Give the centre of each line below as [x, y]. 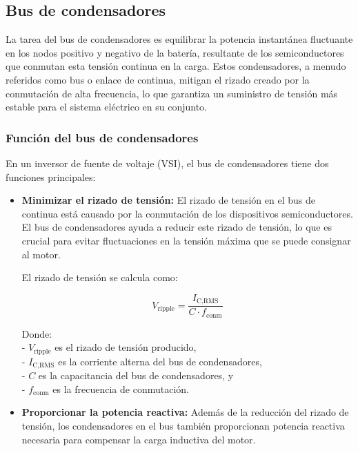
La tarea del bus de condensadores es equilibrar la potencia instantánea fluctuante [179, 39]
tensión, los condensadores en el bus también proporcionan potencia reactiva [183, 425]
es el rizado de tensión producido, [126, 347]
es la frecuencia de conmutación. [121, 388]
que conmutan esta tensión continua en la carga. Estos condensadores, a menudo [176, 66]
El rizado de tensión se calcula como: [100, 277]
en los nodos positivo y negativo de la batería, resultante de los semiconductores [175, 52]
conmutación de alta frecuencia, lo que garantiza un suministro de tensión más [172, 93]
